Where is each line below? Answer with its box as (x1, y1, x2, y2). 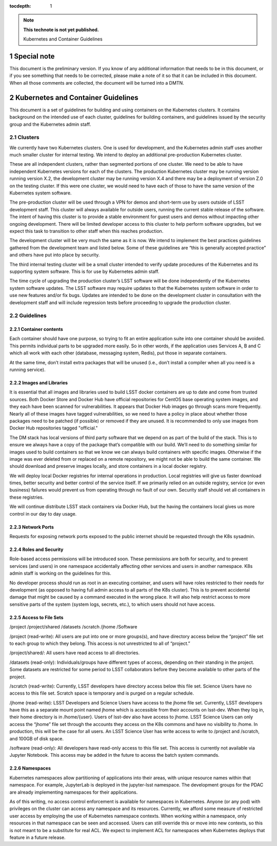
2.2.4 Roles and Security (9, 546, 64, 553)
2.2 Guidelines (9, 312, 47, 319)
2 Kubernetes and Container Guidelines (9, 93, 138, 102)
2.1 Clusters (9, 134, 39, 141)
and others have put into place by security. (9, 252, 100, 258)
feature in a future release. (9, 834, 66, 840)
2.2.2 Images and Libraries (9, 380, 68, 386)
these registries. (9, 494, 44, 500)
